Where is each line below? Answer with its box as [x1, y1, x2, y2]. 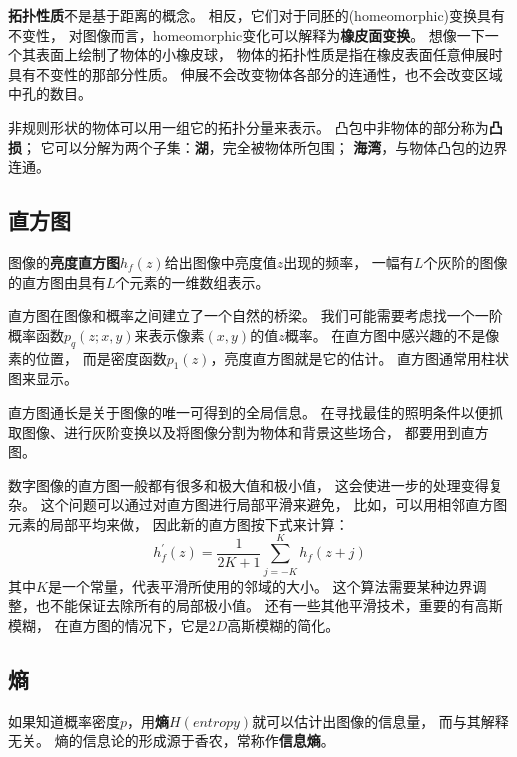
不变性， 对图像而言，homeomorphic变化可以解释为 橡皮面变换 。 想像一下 [8, 24, 485, 45]
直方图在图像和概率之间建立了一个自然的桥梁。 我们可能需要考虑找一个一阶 [8, 305, 503, 326]
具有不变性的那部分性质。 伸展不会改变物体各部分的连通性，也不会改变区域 [8, 63, 503, 84]
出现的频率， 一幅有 [283, 251, 414, 272]
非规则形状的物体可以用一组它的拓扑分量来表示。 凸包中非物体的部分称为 [8, 116, 489, 137]
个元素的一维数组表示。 [115, 271, 270, 292]
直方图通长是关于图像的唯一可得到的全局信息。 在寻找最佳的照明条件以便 [8, 401, 489, 422]
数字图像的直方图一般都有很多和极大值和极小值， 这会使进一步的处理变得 [8, 474, 489, 495]
